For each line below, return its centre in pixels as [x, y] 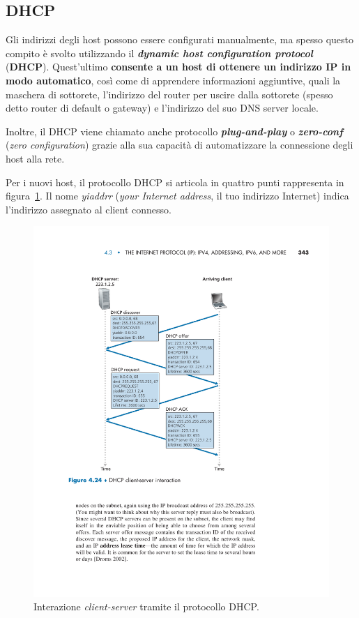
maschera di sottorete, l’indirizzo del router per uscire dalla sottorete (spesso [169, 94]
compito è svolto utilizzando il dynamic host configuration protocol [159, 53]
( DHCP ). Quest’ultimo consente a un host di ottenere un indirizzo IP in [178, 67]
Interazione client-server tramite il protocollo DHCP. [146, 606]
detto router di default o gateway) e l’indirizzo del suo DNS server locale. [162, 108]
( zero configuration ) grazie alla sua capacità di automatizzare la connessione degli [179, 145]
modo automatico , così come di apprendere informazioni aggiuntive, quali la [173, 80]
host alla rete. [35, 158]
